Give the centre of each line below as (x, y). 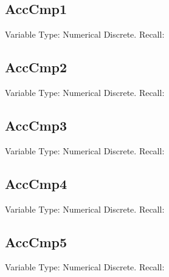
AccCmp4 (36, 183)
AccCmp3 (36, 125)
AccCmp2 (36, 67)
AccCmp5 (36, 241)
